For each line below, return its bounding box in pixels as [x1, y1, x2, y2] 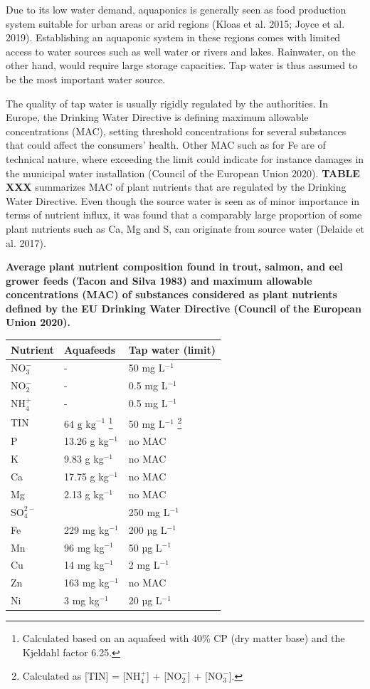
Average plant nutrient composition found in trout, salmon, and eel [6, 259, 343, 274]
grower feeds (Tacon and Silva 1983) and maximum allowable [6, 273, 312, 288]
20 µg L [128, 593, 162, 608]
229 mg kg [64, 522, 110, 537]
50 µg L [128, 540, 162, 554]
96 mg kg [64, 540, 105, 554]
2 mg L [128, 557, 160, 572]
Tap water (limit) [128, 342, 216, 357]
